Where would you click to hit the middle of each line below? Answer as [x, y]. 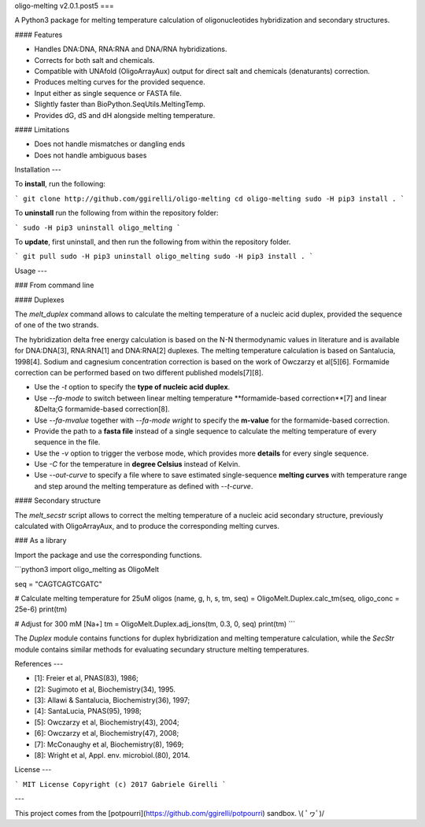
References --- [39, 663]
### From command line [54, 285]
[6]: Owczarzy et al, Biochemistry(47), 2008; [107, 733]
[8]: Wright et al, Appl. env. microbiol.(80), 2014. [112, 755]
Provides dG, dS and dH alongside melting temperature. [125, 115]
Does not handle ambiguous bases [91, 155]
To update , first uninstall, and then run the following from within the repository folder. [153, 242]
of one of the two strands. [57, 325]
